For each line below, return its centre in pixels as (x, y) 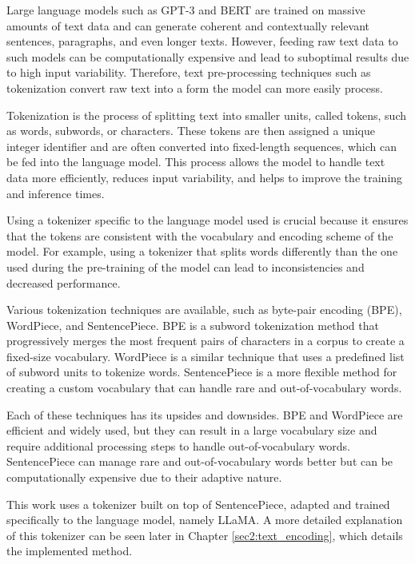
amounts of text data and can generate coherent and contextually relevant (188, 25)
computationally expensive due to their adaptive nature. (144, 477)
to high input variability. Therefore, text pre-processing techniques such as (189, 72)
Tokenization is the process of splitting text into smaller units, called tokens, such (207, 115)
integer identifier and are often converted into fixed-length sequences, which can (202, 146)
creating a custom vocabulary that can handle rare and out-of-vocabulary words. (204, 388)
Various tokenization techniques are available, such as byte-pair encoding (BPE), (204, 310)
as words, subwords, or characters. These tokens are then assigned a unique (191, 131)
